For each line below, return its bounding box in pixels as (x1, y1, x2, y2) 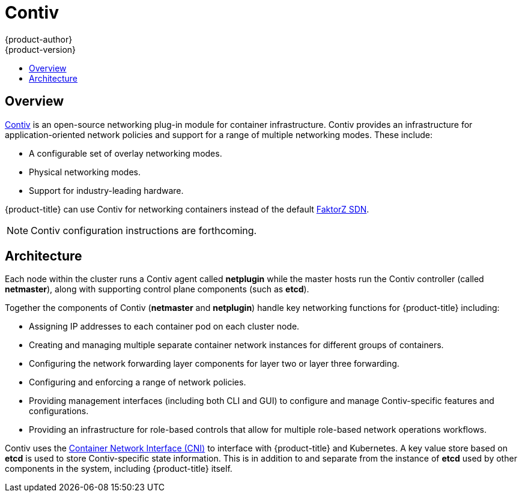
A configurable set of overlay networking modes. (29, 148, 222, 158)
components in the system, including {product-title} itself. (5, 463, 232, 474)
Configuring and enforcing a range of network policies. (29, 377, 246, 388)
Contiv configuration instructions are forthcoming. (31, 224, 257, 236)
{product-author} (5, 34, 73, 44)
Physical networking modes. (29, 166, 141, 177)
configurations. (29, 406, 89, 417)
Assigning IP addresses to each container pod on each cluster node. (29, 321, 300, 332)
